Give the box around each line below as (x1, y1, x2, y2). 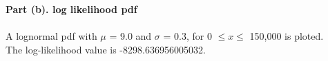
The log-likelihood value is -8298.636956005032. (6, 42, 206, 56)
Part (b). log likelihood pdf (6, 2, 137, 16)
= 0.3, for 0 (163, 29, 212, 43)
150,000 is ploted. (249, 29, 324, 43)
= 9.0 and (109, 29, 152, 43)
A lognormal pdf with (6, 29, 97, 43)
